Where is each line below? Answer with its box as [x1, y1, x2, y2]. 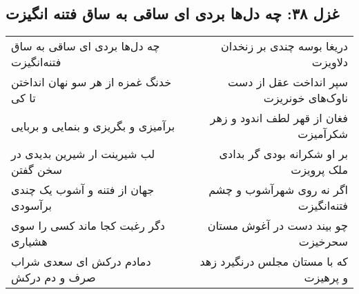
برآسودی [11, 197, 52, 214]
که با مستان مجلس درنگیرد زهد [200, 253, 348, 270]
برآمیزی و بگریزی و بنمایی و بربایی [11, 117, 175, 134]
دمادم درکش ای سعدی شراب [11, 253, 151, 270]
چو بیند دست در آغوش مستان [207, 217, 348, 234]
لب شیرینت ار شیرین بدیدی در [11, 146, 155, 162]
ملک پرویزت [291, 161, 348, 178]
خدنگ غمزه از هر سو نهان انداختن [11, 74, 172, 90]
